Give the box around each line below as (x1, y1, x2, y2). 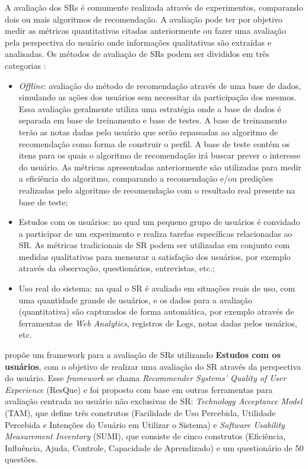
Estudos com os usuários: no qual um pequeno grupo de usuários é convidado (18, 216, 300, 228)
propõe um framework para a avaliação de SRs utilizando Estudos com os (5, 348, 281, 361)
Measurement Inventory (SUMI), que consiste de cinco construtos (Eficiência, (5, 430, 286, 442)
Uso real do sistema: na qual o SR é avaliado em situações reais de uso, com (18, 282, 296, 294)
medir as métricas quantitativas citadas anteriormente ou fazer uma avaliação (5, 24, 287, 37)
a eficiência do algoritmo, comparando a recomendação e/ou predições (18, 172, 274, 185)
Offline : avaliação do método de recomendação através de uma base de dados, (18, 79, 301, 91)
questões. (5, 453, 38, 465)
